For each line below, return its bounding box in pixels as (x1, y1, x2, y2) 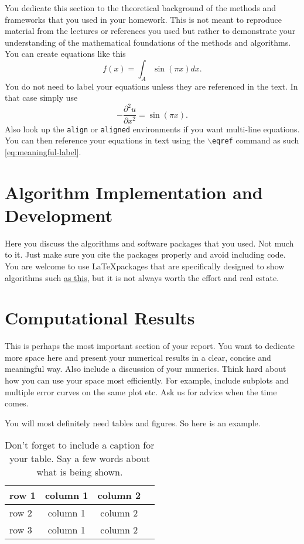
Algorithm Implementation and (5, 180, 263, 204)
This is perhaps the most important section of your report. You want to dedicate (5, 340, 295, 352)
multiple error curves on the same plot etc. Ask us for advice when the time (5, 385, 277, 398)
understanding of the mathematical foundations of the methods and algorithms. (5, 36, 291, 48)
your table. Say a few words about (9, 451, 150, 466)
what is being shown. (36, 465, 123, 479)
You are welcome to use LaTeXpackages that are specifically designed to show (5, 259, 285, 272)
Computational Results (5, 306, 195, 330)
